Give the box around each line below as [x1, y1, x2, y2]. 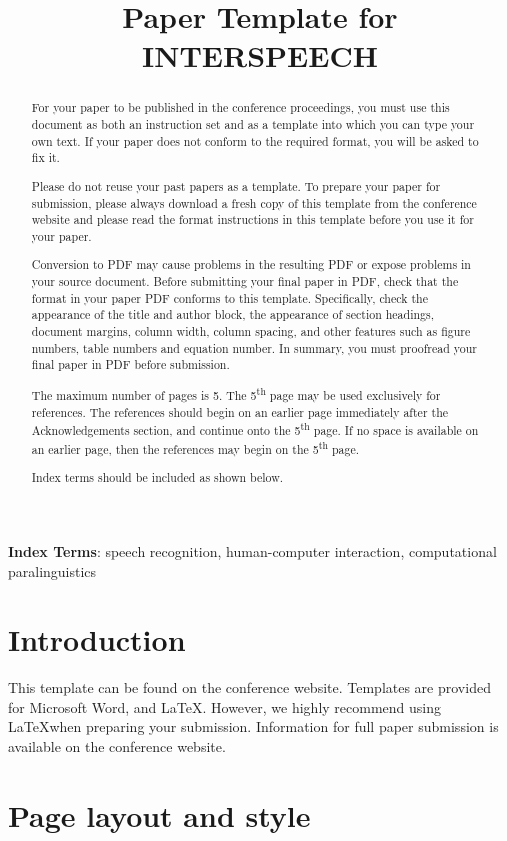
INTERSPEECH [142, 35, 378, 76]
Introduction [8, 619, 186, 660]
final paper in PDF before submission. [31, 356, 230, 373]
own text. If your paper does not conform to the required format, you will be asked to [31, 132, 479, 149]
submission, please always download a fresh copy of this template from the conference [31, 194, 477, 211]
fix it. [31, 149, 60, 166]
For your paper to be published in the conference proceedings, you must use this [31, 99, 450, 116]
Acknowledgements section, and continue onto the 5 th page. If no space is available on [31, 419, 479, 439]
